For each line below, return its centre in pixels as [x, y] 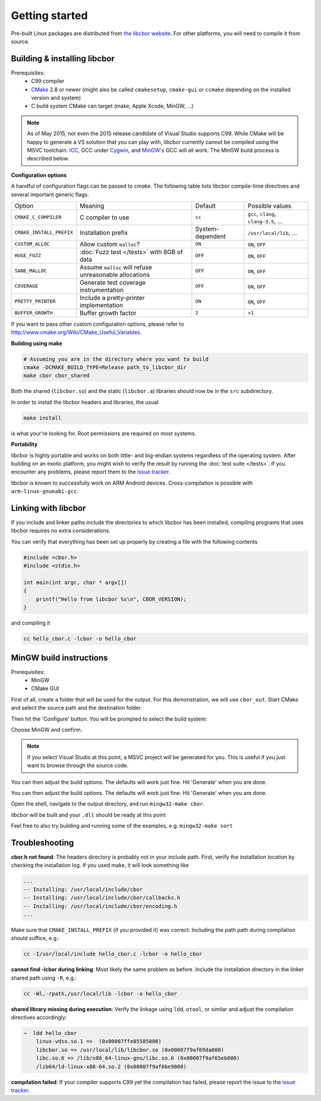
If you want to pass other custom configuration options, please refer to [97, 324]
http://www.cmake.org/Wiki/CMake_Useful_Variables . [76, 332]
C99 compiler [48, 81]
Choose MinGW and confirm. [47, 729]
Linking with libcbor [48, 508]
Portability [24, 444]
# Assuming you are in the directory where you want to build [116, 359]
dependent [210, 236]
